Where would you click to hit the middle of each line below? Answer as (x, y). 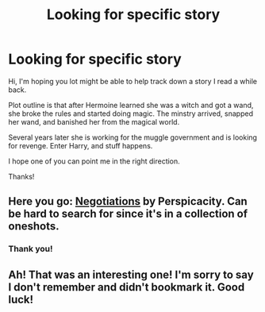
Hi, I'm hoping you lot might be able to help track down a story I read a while (133, 81)
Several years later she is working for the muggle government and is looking (133, 137)
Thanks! (21, 176)
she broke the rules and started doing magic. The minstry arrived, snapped (131, 114)
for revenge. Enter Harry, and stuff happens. (81, 145)
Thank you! (31, 249)
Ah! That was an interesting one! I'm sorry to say (131, 274)
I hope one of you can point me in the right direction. (94, 161)
